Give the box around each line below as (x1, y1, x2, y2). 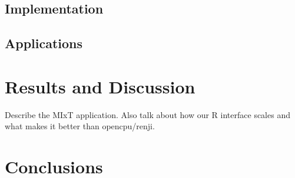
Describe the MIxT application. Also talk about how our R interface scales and (5, 108, 290, 120)
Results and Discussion (5, 74, 195, 98)
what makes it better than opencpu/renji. (5, 120, 155, 132)
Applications (5, 34, 83, 52)
